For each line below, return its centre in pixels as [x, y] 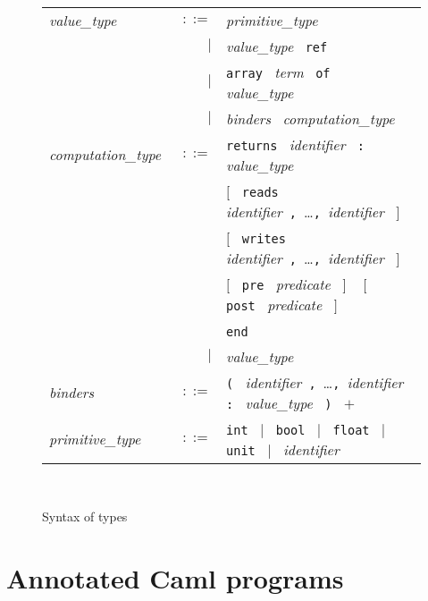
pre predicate [286, 284]
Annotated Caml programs [175, 577]
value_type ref [277, 46]
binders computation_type [311, 118]
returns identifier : [295, 144]
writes [264, 238]
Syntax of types [85, 516]
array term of [278, 72]
